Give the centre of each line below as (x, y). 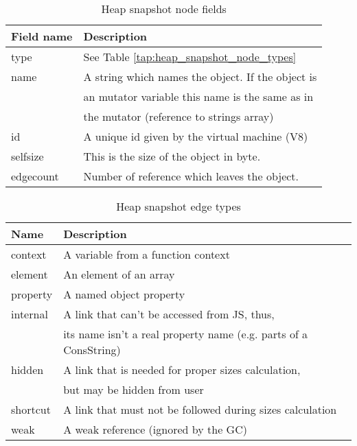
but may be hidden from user (134, 389)
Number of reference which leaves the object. (191, 176)
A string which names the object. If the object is (200, 77)
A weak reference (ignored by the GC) (155, 429)
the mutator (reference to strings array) (178, 116)
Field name (42, 36)
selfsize (27, 156)
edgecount (35, 176)
